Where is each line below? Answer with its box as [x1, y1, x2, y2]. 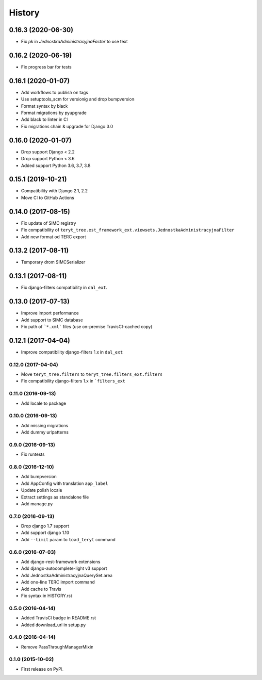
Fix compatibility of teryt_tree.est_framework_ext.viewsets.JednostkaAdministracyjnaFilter [21, 227, 235, 233]
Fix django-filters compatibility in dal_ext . [21, 284, 108, 291]
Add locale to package [21, 400, 66, 406]
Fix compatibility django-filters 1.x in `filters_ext [21, 378, 126, 384]
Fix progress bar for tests [21, 64, 72, 70]
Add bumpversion [21, 474, 57, 480]
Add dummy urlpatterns [21, 430, 69, 435]
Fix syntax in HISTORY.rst [21, 593, 72, 598]
